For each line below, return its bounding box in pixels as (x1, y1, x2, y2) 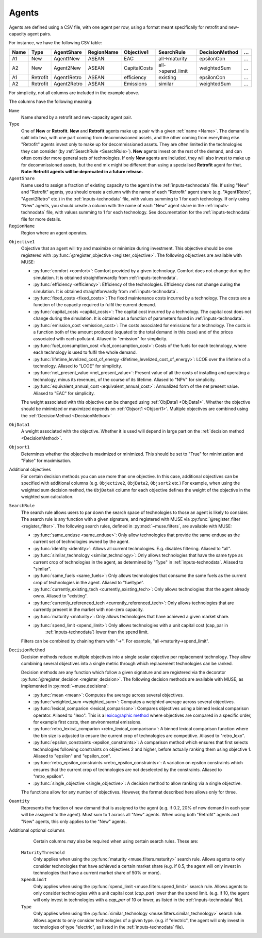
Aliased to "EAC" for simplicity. (33, 390, 95, 396)
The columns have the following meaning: (9, 99, 93, 104)
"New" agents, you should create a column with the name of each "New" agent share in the (21, 202, 204, 208)
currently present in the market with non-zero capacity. (33, 607, 144, 612)
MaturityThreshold (21, 850, 65, 855)
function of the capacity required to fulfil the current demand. (33, 302, 156, 308)
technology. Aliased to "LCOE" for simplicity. (33, 363, 122, 369)
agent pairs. (27, 31, 51, 36)
